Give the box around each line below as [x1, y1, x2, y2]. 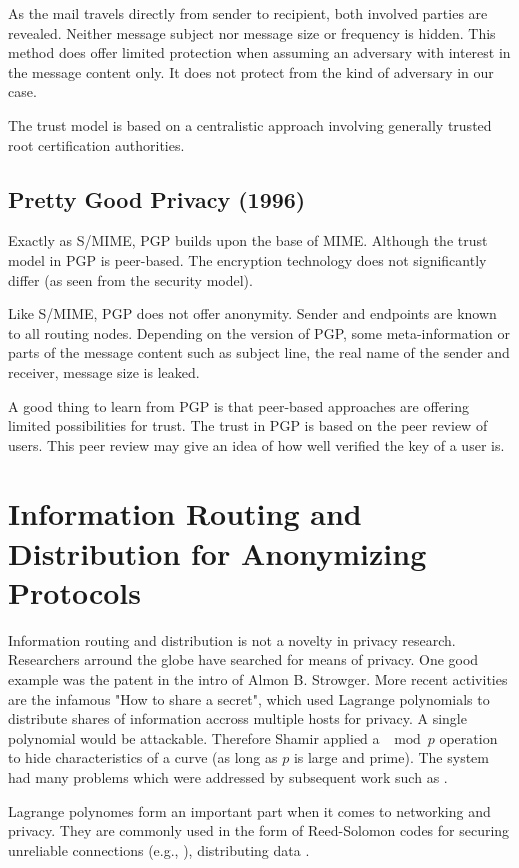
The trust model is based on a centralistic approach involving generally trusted [8, 114, 492, 135]
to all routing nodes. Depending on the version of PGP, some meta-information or [8, 322, 510, 343]
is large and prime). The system [293, 747, 489, 768]
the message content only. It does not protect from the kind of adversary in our [8, 61, 494, 82]
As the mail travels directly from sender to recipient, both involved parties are [8, 3, 488, 23]
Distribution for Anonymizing [8, 532, 427, 573]
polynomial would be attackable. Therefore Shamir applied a [8, 727, 380, 748]
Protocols [8, 571, 141, 612]
